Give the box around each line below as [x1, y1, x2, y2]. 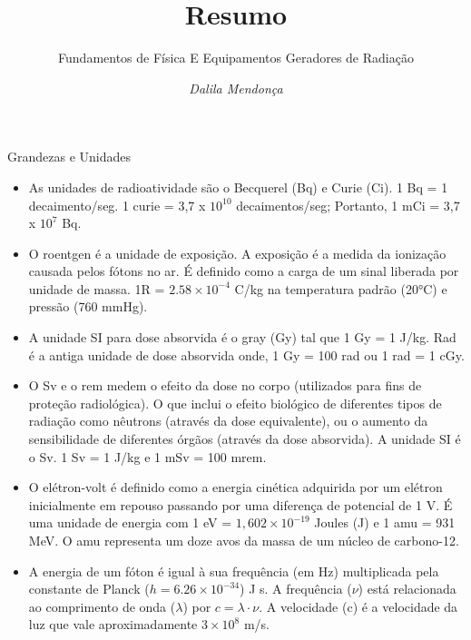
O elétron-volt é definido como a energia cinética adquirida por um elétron [28, 478, 443, 497]
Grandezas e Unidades [7, 147, 132, 166]
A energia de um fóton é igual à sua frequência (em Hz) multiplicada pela [28, 561, 439, 580]
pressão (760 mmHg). [28, 297, 148, 316]
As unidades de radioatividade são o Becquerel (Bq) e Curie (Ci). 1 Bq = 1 [28, 177, 448, 196]
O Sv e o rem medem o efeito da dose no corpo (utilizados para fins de [28, 376, 422, 395]
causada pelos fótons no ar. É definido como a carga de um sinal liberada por [28, 261, 459, 281]
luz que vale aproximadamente [28, 615, 198, 634]
